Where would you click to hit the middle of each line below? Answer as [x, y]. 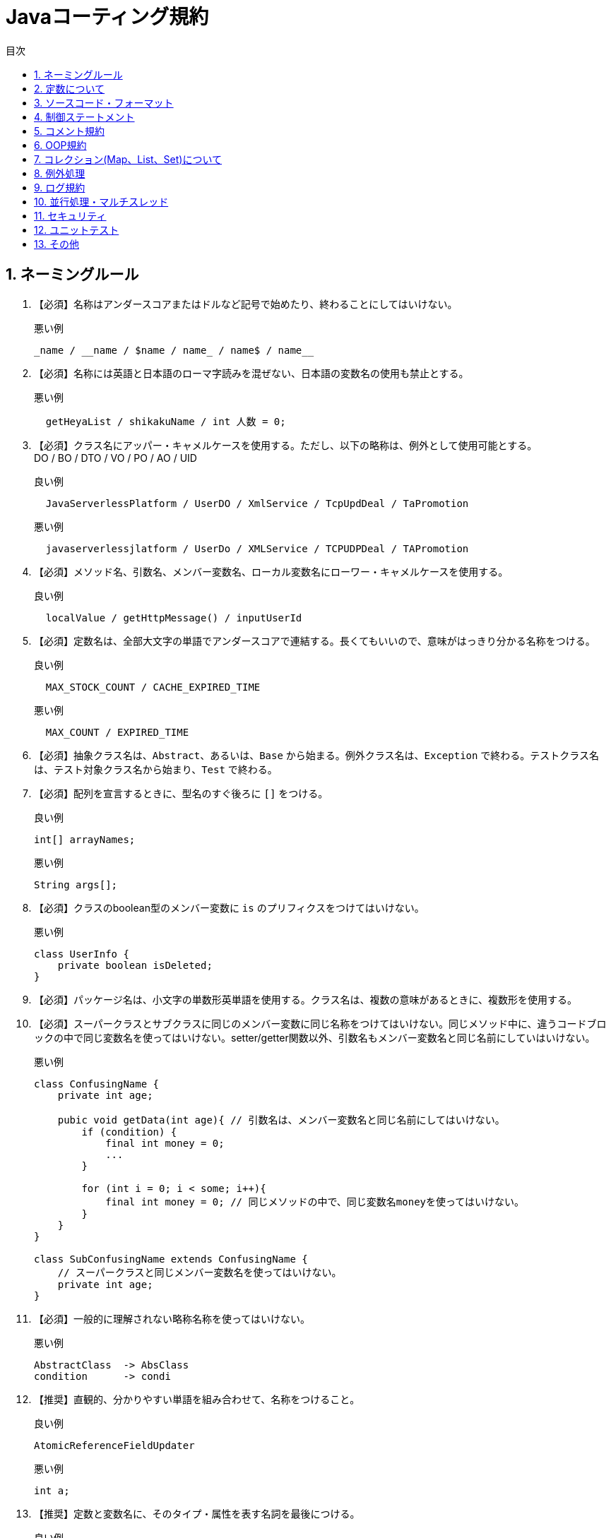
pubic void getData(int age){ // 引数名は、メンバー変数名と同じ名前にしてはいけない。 [281, 1120]
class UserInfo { [82, 954]
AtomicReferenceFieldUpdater [114, 1445]
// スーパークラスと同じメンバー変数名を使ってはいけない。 [200, 1272]
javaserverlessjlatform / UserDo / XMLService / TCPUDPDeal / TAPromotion [257, 548]
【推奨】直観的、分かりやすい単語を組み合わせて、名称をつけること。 [197, 1399]
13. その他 [57, 244]
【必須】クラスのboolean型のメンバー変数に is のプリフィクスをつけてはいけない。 [229, 907]
